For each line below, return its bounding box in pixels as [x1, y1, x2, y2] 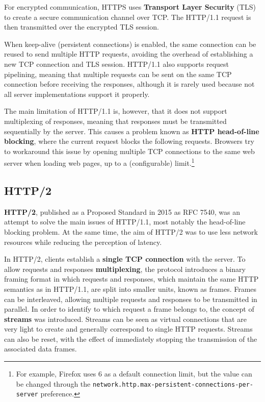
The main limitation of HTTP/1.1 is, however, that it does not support [4, 106, 227, 116]
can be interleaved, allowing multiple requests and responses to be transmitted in [4, 293, 257, 304]
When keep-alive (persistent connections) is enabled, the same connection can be [4, 38, 256, 49]
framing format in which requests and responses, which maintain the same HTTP [4, 273, 259, 284]
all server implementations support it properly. [4, 88, 150, 99]
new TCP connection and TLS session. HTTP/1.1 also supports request [4, 58, 229, 69]
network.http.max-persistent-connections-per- [92, 381, 253, 388]
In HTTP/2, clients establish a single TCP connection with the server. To [4, 254, 246, 264]
